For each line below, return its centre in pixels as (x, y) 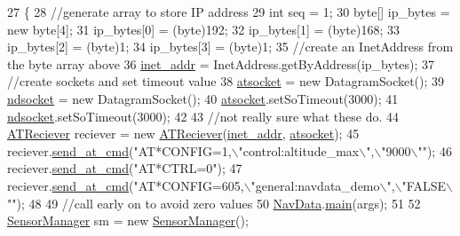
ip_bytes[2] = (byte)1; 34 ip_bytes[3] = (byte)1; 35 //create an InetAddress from (230, 47)
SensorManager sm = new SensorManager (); (128, 220)
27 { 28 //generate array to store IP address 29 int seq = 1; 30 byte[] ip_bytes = (229, 12)
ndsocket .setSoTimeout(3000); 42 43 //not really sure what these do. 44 (203, 116)
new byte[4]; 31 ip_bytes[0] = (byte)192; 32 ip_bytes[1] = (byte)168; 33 (203, 29)
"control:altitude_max (299, 150)
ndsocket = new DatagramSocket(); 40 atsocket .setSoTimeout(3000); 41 (203, 98)
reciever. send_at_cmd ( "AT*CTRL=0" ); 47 (125, 168)
